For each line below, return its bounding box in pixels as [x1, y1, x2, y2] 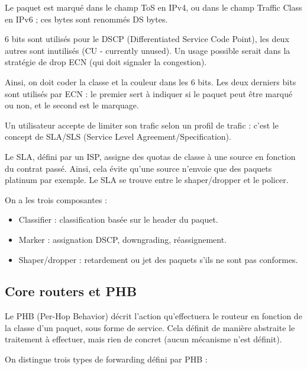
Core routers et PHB [5, 282, 137, 300]
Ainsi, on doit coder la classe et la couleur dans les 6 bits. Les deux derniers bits [5, 75, 296, 88]
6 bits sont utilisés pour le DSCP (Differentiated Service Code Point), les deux [5, 33, 289, 45]
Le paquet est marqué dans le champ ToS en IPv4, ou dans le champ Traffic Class [5, 1, 302, 13]
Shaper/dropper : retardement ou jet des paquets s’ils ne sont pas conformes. [18, 253, 298, 265]
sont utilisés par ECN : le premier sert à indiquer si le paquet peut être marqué [5, 87, 293, 100]
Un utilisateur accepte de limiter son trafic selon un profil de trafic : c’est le [5, 118, 279, 131]
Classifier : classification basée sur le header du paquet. [18, 213, 218, 226]
